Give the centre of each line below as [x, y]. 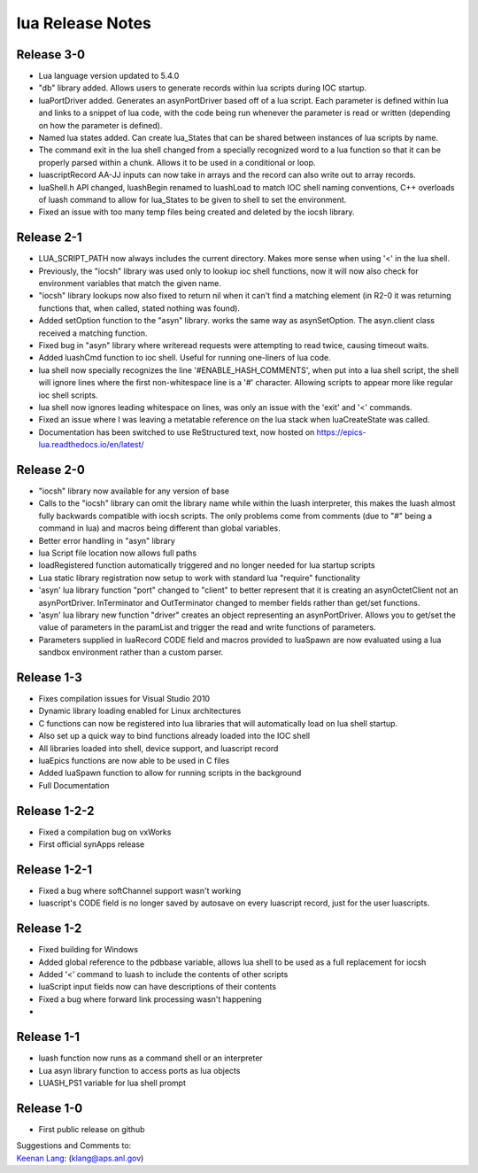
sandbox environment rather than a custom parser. [131, 652]
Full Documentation [74, 785]
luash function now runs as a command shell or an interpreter [150, 1058]
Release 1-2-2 [55, 811]
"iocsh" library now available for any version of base [134, 491]
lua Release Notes [84, 23]
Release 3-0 [51, 54]
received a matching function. [93, 333]
